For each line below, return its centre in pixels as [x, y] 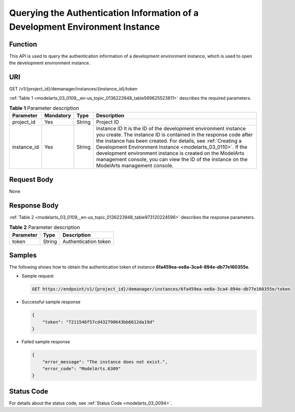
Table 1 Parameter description [44, 108]
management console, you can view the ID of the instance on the [172, 160]
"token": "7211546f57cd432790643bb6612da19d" [98, 322]
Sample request [38, 276]
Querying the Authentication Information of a [104, 13]
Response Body [34, 205]
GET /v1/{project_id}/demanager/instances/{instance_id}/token [73, 89]
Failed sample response [46, 342]
